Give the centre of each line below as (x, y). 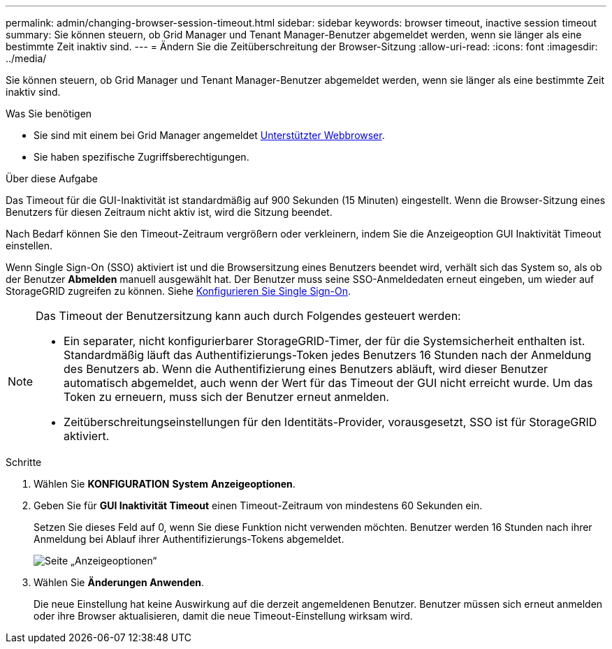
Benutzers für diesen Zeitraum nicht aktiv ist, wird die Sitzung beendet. (169, 212)
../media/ (26, 58)
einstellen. (29, 246)
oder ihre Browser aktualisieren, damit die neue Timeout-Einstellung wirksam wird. (223, 616)
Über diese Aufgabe (52, 178)
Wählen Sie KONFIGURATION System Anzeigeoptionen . (165, 484)
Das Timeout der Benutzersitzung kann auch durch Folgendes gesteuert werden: (248, 316)
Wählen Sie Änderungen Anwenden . (119, 582)
